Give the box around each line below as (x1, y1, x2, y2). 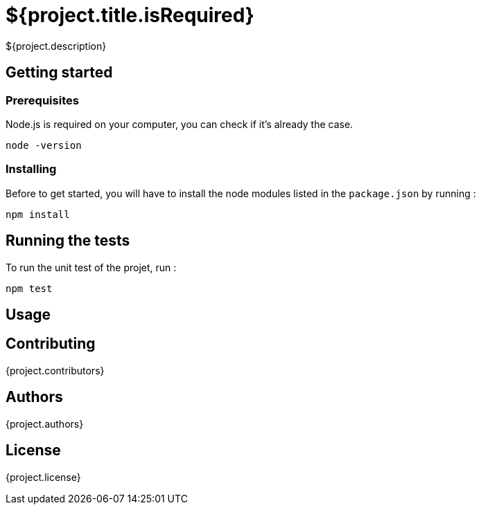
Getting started (6, 64, 113, 82)
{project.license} (6, 471, 81, 483)
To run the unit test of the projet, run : (6, 261, 177, 273)
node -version (6, 139, 82, 151)
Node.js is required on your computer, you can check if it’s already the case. (6, 118, 353, 130)
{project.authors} (6, 417, 84, 430)
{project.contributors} (6, 364, 105, 376)
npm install (6, 208, 70, 220)
